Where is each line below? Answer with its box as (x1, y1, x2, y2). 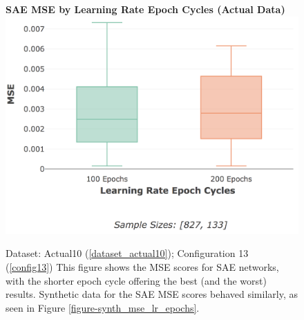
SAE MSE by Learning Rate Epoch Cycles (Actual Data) (6, 2, 285, 16)
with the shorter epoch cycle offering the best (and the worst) (6, 273, 267, 287)
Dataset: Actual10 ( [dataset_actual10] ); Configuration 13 (6, 246, 249, 260)
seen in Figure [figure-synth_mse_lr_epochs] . (6, 300, 200, 314)
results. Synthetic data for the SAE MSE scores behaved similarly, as (6, 287, 298, 301)
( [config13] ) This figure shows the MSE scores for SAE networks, (6, 259, 279, 274)
